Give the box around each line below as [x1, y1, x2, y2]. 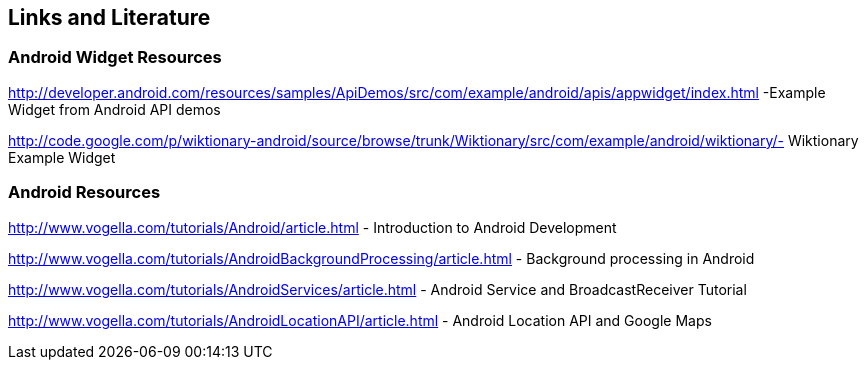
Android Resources [8, 182, 161, 203]
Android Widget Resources [8, 47, 222, 68]
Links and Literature [8, 5, 211, 30]
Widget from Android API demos [8, 100, 221, 118]
